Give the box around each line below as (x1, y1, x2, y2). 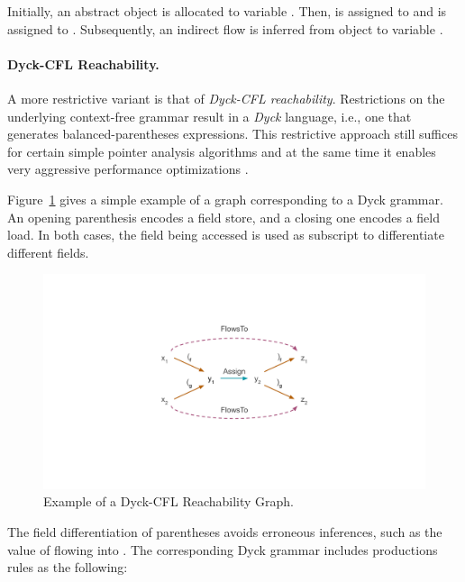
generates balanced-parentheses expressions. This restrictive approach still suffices (7, 124, 458, 143)
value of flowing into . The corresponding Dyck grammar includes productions (7, 540, 438, 559)
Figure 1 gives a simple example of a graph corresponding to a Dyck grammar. (7, 189, 443, 208)
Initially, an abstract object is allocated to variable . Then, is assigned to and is (7, 2, 447, 20)
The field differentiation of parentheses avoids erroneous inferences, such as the (7, 523, 442, 541)
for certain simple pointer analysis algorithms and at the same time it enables (7, 141, 436, 160)
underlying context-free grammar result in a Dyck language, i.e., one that (7, 106, 412, 125)
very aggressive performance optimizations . (7, 159, 249, 178)
